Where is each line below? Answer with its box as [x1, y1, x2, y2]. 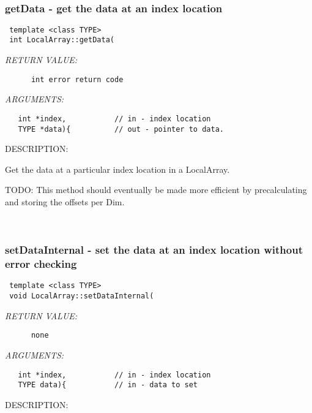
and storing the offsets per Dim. [5, 195, 125, 208]
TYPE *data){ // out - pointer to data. [18, 124, 224, 134]
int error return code [31, 75, 124, 84]
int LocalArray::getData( [9, 36, 114, 45]
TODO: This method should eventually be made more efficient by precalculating [5, 183, 307, 196]
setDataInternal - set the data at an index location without [5, 242, 303, 257]
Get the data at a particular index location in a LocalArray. [5, 162, 230, 175]
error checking [5, 256, 77, 271]
